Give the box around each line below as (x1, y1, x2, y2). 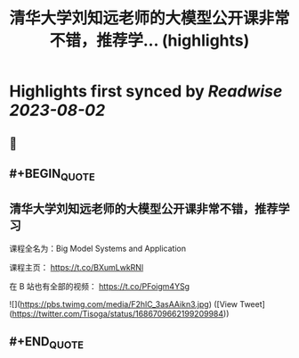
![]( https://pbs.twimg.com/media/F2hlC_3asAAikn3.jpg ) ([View (9, 298, 238, 309)
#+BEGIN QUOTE (9, 166, 95, 184)
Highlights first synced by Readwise (9, 81, 283, 102)
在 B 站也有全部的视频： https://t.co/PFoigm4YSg (9, 280, 190, 291)
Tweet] (239, 298, 265, 309)
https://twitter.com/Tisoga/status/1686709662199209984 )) (12, 308, 230, 319)
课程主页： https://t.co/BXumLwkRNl (9, 262, 144, 272)
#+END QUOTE (9, 334, 85, 352)
